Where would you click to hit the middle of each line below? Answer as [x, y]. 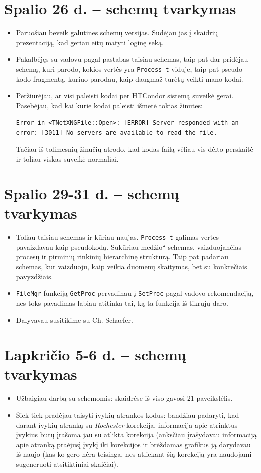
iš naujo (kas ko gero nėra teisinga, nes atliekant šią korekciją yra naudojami [134, 454]
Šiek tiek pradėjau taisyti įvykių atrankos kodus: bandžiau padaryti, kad [127, 415]
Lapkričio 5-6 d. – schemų [95, 354]
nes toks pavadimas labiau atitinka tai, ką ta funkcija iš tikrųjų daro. [122, 303]
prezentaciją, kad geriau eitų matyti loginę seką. [90, 42]
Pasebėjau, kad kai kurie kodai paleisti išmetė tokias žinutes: [109, 105]
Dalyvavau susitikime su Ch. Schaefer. [74, 320]
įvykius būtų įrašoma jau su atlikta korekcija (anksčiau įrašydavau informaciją [136, 435]
